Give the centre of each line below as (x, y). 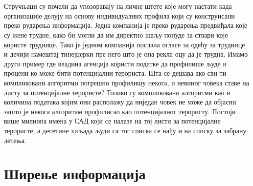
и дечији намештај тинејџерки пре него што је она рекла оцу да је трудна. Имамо (126, 54)
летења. (15, 140)
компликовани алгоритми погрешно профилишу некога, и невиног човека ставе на (126, 82)
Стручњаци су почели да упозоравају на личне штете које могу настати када (118, 6)
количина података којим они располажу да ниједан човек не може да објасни (120, 102)
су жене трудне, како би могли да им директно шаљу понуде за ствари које (116, 34)
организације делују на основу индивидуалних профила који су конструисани (119, 15)
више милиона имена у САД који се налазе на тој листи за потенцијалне (112, 121)
